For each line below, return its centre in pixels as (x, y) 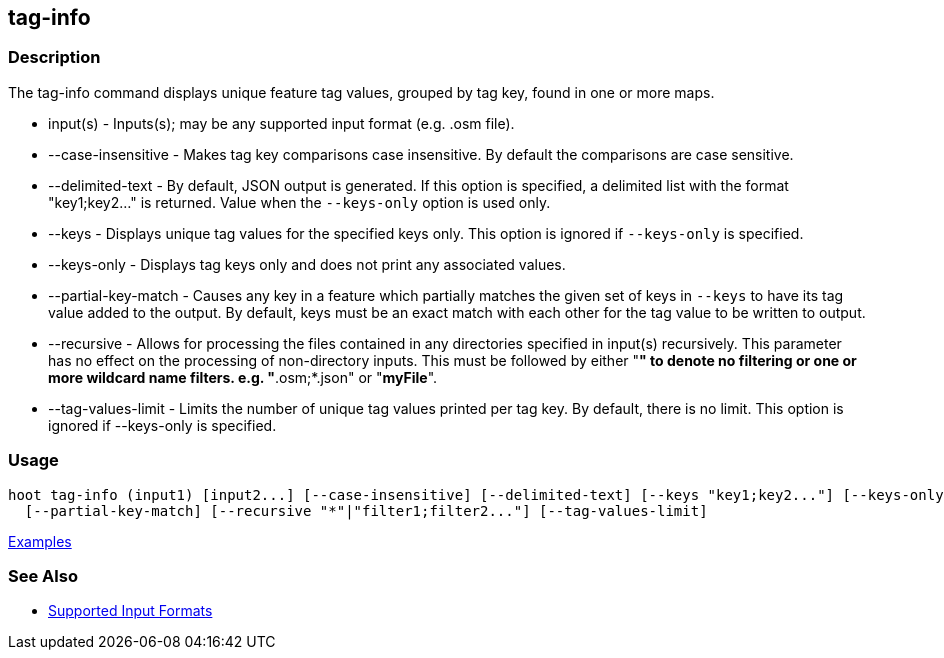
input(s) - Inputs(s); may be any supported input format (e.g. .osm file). (281, 123)
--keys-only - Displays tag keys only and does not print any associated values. (307, 264)
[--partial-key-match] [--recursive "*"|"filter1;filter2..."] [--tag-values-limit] (366, 510)
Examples (40, 541)
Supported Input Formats (130, 611)
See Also (43, 575)
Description (54, 57)
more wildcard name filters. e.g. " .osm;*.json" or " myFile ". (243, 377)
